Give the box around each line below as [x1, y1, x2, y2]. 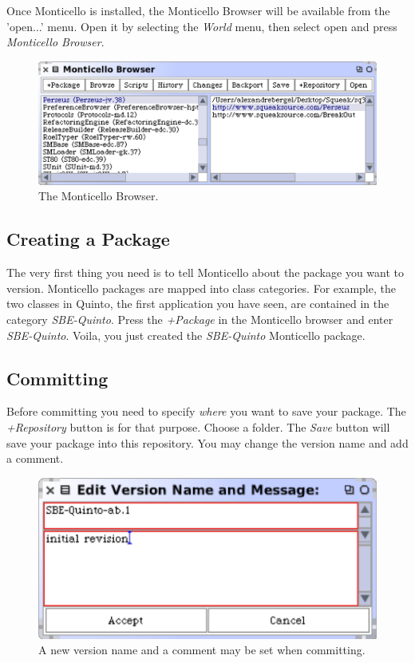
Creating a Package [6, 227, 170, 251]
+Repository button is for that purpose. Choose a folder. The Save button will [6, 419, 390, 436]
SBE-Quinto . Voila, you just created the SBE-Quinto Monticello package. [6, 326, 366, 343]
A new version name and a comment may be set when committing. [38, 641, 366, 658]
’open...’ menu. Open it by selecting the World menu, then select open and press [6, 18, 397, 34]
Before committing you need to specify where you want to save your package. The [6, 403, 406, 420]
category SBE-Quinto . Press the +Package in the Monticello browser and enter [6, 311, 393, 328]
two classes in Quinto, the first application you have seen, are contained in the [6, 295, 389, 312]
